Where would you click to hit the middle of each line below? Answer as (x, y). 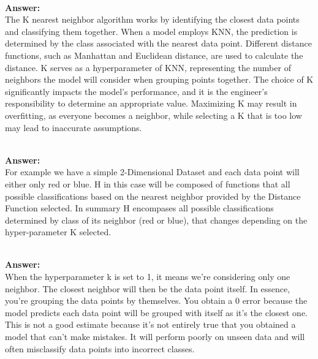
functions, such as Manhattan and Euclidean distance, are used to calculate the (154, 55)
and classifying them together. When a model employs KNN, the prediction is (151, 31)
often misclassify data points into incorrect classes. (100, 348)
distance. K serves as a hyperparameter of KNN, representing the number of (148, 67)
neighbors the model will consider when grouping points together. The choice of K (159, 79)
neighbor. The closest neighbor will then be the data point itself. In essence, (148, 288)
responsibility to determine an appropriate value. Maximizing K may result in (151, 103)
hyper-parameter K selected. (58, 232)
